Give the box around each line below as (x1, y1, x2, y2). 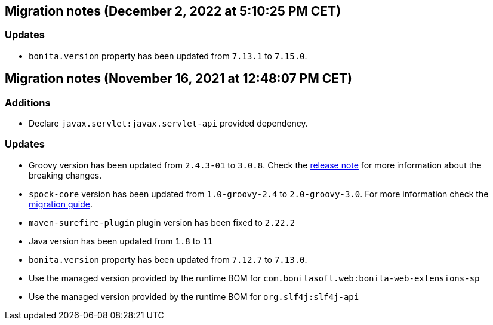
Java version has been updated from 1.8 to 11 (29, 235, 213, 246)
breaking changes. (29, 170, 102, 180)
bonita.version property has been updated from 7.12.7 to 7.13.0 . (29, 254, 307, 265)
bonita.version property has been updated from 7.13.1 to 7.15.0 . (29, 50, 307, 61)
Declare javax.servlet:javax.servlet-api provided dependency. (29, 118, 308, 129)
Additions (5, 96, 51, 109)
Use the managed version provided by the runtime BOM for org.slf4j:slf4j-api (29, 291, 359, 302)
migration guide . (29, 198, 93, 209)
